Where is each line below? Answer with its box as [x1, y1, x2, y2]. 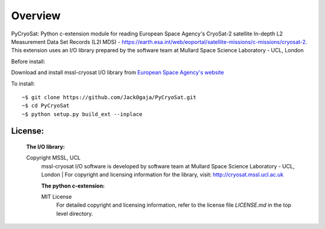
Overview [11, 9, 61, 22]
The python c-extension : [41, 182, 105, 189]
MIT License [41, 193, 72, 201]
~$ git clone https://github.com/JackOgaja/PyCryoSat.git [22, 94, 197, 100]
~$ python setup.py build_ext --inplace [22, 111, 143, 117]
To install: [11, 80, 36, 87]
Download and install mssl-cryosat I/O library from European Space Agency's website [11, 69, 224, 76]
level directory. [56, 210, 93, 217]
